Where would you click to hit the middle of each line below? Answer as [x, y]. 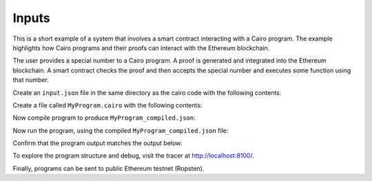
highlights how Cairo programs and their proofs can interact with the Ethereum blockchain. [141, 47]
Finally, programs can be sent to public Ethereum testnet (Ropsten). [108, 168]
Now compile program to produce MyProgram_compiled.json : [104, 118]
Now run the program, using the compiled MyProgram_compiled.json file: [121, 130]
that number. [31, 80]
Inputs [32, 18]
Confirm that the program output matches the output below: [97, 143]
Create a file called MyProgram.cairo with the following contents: [107, 105]
